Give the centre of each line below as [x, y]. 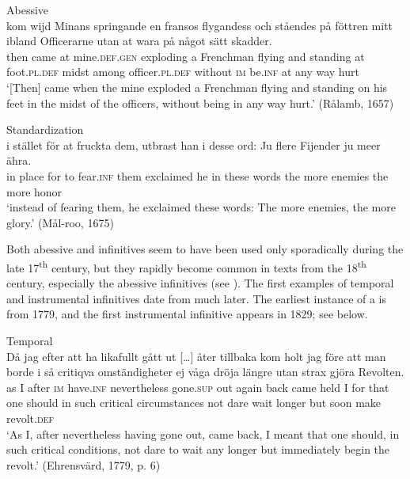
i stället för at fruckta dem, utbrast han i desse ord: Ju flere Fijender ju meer [194, 144]
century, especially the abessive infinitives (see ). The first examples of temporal [200, 283]
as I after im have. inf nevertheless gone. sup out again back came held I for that [198, 387]
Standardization [45, 129]
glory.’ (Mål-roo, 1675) [60, 222]
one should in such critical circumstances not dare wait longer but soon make [194, 403]
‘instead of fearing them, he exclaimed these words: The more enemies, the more [201, 207]
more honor [34, 191]
